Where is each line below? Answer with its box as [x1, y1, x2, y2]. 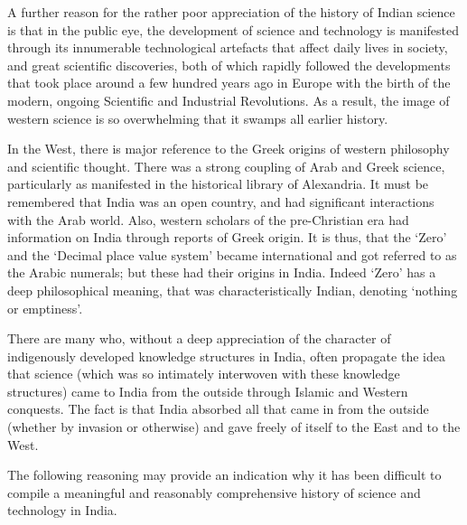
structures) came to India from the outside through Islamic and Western [7, 381, 408, 400]
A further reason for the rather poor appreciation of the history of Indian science [7, 3, 455, 21]
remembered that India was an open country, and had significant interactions [7, 192, 434, 211]
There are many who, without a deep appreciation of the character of [7, 329, 391, 348]
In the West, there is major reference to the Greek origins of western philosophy [7, 139, 450, 158]
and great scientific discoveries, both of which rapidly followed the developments [7, 55, 451, 74]
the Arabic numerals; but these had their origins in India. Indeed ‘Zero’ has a [7, 263, 436, 282]
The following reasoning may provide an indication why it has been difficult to [7, 465, 442, 484]
